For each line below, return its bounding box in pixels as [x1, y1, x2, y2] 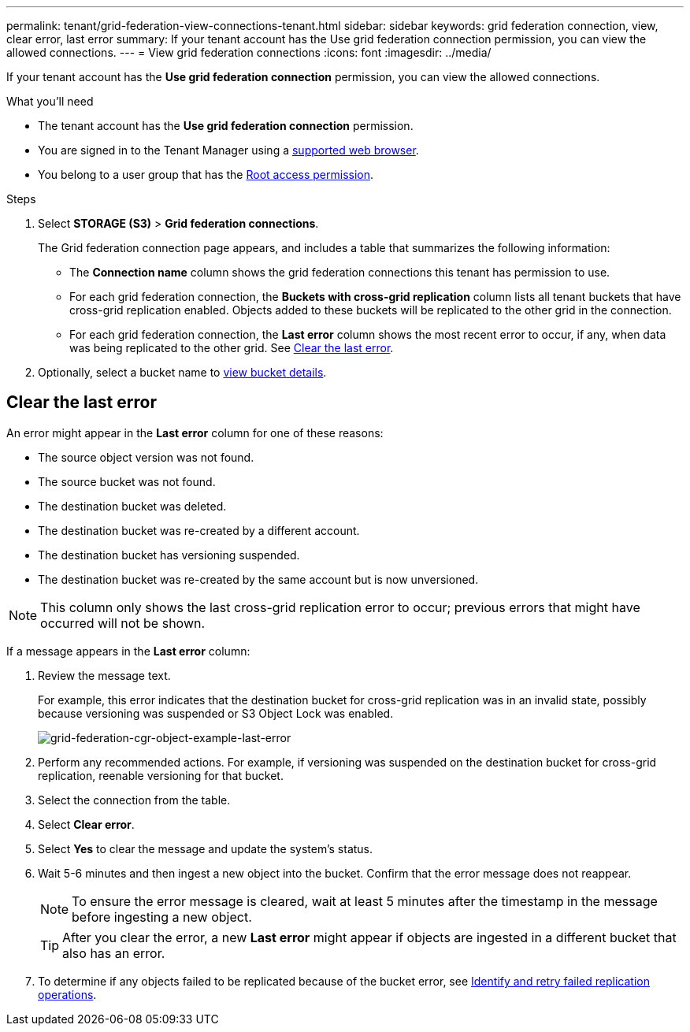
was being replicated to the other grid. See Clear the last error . [69, 341, 394, 355]
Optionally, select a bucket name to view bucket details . [38, 366, 327, 379]
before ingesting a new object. [72, 908, 252, 925]
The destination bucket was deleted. [38, 499, 227, 513]
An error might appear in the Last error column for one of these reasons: [6, 425, 384, 440]
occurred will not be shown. [40, 614, 206, 631]
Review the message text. [38, 668, 171, 682]
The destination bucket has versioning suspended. [38, 548, 300, 562]
